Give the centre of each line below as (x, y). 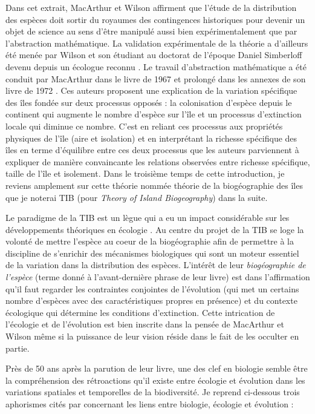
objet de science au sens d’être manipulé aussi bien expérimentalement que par (151, 31)
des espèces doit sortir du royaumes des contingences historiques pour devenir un (155, 19)
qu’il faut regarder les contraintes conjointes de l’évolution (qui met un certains (152, 288)
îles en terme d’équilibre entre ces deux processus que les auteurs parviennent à (152, 150)
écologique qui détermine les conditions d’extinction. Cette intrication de (140, 312)
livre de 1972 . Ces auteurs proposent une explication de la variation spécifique (151, 90)
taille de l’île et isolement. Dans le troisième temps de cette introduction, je (145, 173)
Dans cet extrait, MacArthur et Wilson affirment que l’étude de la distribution (151, 7)
